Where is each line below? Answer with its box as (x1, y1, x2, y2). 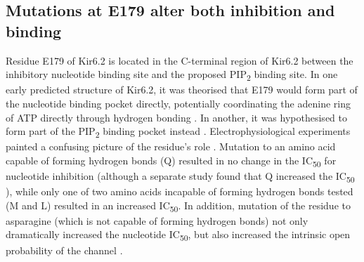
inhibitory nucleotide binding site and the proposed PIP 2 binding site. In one (6, 67, 338, 83)
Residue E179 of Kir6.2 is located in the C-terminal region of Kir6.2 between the (6, 53, 353, 67)
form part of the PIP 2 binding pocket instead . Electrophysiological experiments (6, 124, 351, 140)
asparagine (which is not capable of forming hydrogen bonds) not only (6, 213, 308, 228)
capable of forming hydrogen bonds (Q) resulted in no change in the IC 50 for (6, 152, 337, 169)
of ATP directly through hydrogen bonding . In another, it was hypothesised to (6, 110, 347, 124)
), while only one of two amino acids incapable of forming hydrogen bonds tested (6, 184, 353, 199)
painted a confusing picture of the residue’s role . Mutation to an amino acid (6, 139, 336, 154)
